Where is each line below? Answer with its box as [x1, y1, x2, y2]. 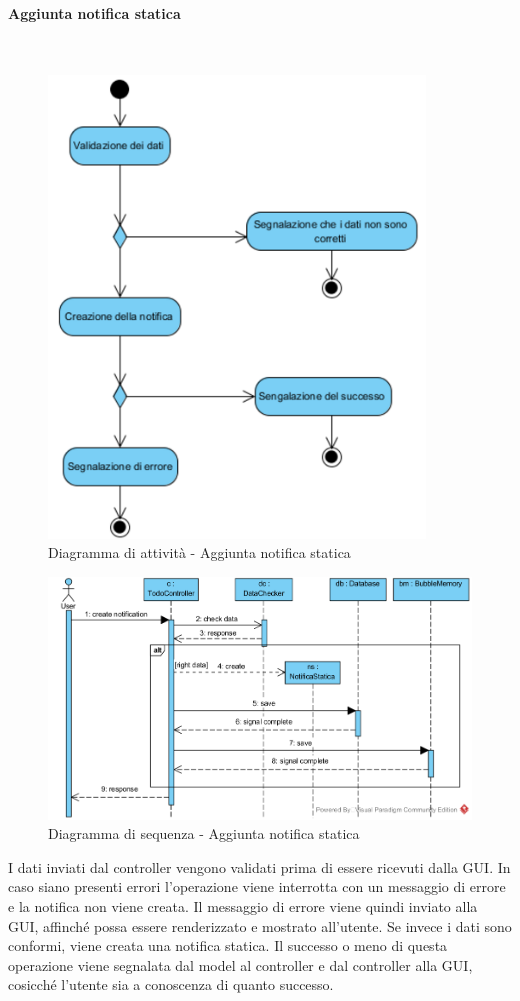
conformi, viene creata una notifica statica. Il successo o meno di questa [8, 935, 448, 956]
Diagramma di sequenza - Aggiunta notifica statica [48, 823, 360, 844]
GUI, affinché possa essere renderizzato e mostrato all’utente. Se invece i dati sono [8, 915, 512, 936]
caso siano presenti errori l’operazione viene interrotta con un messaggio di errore [8, 876, 506, 897]
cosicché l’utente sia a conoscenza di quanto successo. [8, 974, 334, 995]
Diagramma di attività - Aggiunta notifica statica [48, 542, 351, 563]
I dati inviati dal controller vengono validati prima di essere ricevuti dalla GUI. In [8, 856, 511, 877]
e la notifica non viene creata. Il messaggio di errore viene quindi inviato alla [8, 896, 478, 916]
